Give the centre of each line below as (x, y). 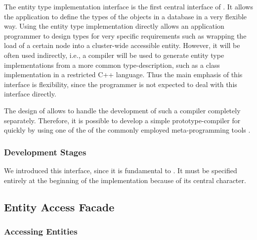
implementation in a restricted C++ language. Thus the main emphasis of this (123, 74)
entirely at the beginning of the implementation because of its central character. (125, 180)
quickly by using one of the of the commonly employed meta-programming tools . (127, 130)
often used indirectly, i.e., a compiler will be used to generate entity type (114, 55)
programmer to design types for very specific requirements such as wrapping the (125, 35)
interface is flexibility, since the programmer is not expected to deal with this (121, 84)
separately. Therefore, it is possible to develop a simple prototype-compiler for (122, 120)
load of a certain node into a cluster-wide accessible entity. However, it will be (122, 45)
